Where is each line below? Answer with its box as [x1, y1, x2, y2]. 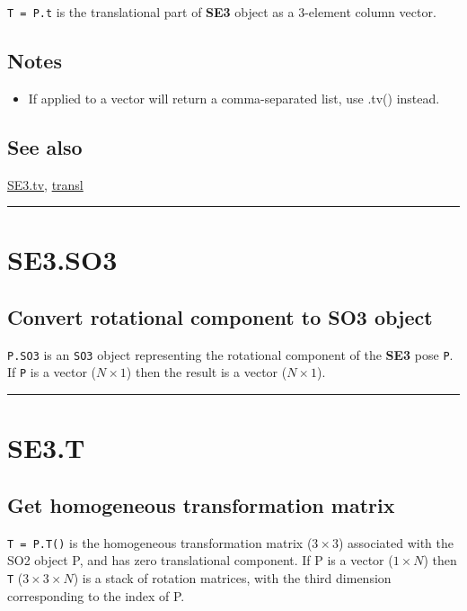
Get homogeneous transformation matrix [7, 490, 395, 518]
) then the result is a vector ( [126, 363, 287, 382]
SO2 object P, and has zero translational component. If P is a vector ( [7, 551, 393, 570]
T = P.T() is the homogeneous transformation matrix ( [7, 533, 313, 552]
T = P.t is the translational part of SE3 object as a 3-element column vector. [7, 3, 436, 21]
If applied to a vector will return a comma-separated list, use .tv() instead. [28, 88, 440, 107]
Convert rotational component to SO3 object [7, 303, 433, 331]
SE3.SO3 [7, 241, 118, 278]
